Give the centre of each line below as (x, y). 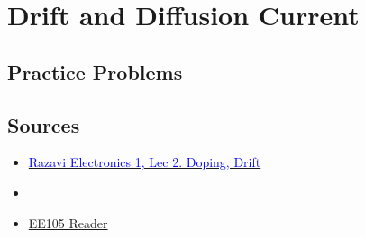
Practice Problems (95, 71)
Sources (44, 124)
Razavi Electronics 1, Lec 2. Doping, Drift (145, 162)
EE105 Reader (68, 222)
